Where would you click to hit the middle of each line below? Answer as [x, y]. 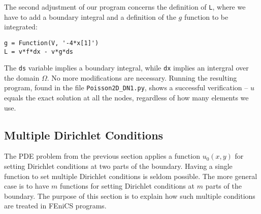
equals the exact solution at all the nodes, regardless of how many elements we [126, 98]
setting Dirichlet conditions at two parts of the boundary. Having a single [118, 166]
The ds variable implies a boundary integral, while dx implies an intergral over [126, 68]
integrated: [21, 27]
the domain [22, 77]
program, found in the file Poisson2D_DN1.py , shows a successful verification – [126, 87]
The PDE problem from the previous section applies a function [102, 156]
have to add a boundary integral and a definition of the [90, 16]
